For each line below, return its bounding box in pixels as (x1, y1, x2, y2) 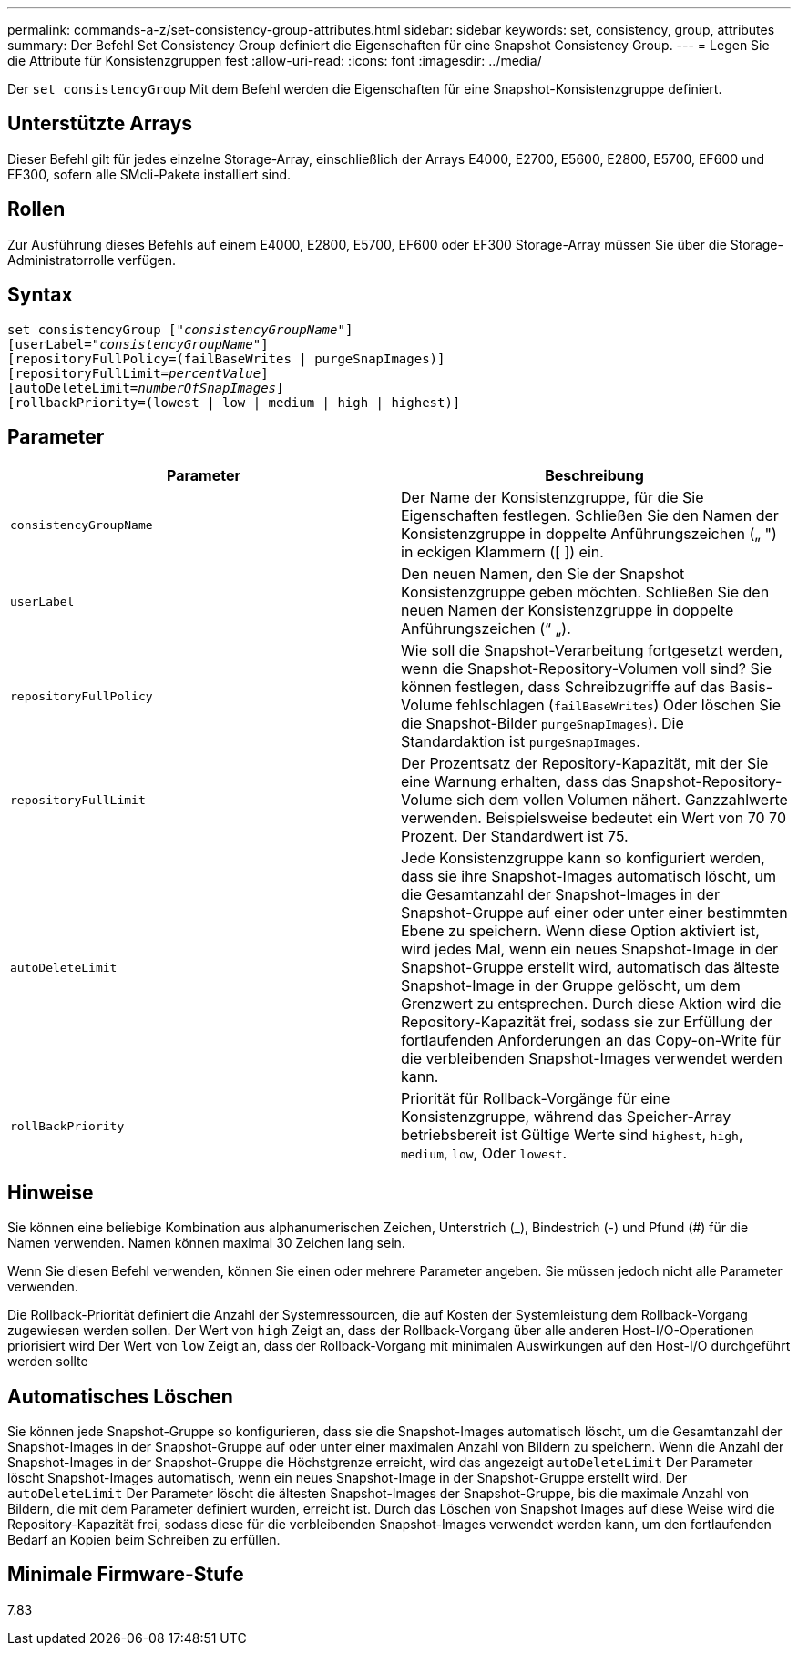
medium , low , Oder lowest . (401, 1144, 568, 1163)
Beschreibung (545, 466, 644, 485)
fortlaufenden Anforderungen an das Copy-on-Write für (401, 1031, 781, 1050)
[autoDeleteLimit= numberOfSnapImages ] (7, 380, 284, 395)
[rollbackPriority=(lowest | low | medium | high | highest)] (7, 394, 461, 410)
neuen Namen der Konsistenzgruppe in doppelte (401, 601, 734, 620)
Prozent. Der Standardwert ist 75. (401, 827, 629, 846)
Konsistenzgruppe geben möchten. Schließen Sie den (401, 583, 770, 602)
